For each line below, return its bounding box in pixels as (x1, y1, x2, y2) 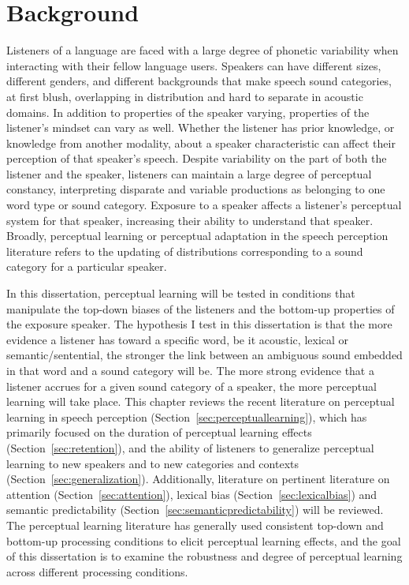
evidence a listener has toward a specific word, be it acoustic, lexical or (6, 331, 349, 347)
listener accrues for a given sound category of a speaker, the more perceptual (6, 377, 377, 394)
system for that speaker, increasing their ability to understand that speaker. (6, 212, 374, 228)
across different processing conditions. (6, 563, 188, 579)
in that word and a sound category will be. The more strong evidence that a (6, 362, 374, 378)
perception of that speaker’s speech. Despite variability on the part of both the (6, 150, 387, 167)
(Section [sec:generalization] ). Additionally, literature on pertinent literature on (6, 471, 390, 487)
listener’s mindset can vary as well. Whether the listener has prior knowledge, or (6, 119, 395, 136)
